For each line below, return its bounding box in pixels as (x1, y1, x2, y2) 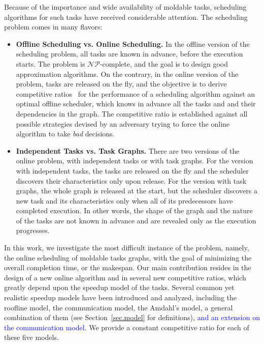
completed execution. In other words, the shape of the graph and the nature (16, 205, 253, 216)
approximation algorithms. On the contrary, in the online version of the (16, 68, 239, 79)
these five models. (4, 332, 59, 342)
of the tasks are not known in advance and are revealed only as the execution (16, 215, 256, 225)
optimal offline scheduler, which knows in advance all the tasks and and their (16, 98, 256, 109)
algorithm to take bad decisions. (16, 128, 115, 139)
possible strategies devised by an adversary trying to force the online (16, 118, 230, 129)
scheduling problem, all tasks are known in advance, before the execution (16, 48, 243, 59)
